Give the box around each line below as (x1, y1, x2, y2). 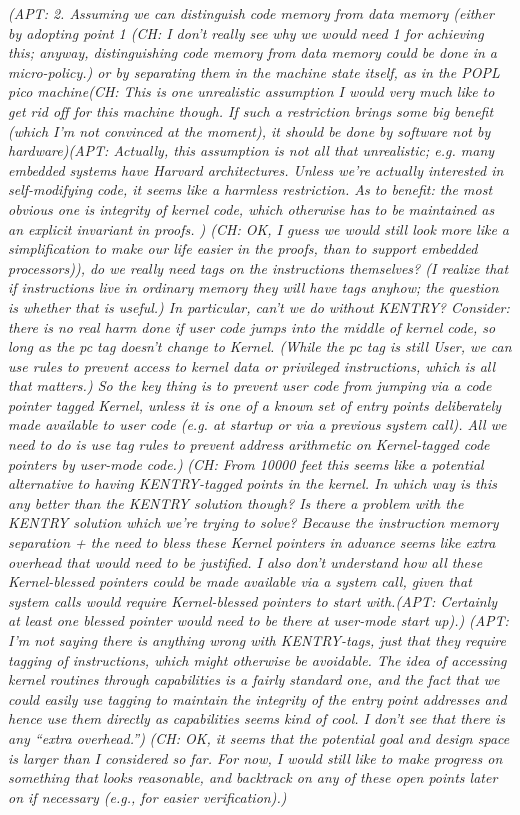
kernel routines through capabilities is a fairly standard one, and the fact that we (8, 669, 500, 690)
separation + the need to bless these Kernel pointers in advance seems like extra (8, 532, 496, 553)
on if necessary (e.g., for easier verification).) (8, 786, 287, 807)
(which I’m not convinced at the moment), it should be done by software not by (8, 120, 491, 141)
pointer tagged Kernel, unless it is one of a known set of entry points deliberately (8, 394, 502, 415)
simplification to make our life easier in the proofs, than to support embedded (8, 238, 478, 259)
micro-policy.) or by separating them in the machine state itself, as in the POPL (8, 61, 500, 82)
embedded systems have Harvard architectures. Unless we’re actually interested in (8, 159, 504, 180)
